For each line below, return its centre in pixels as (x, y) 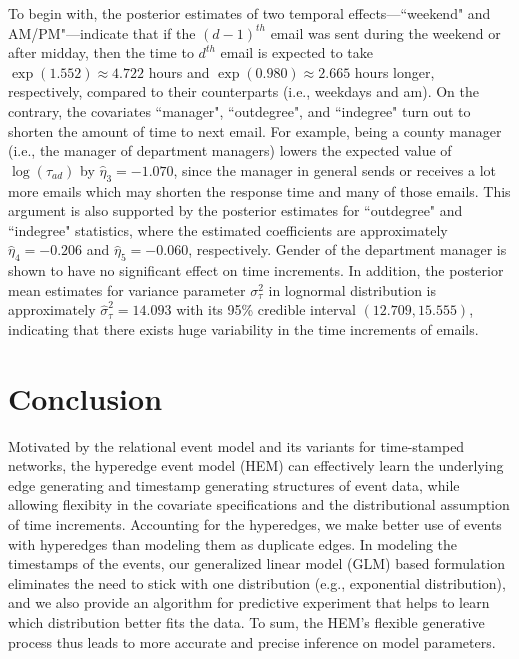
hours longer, (394, 71)
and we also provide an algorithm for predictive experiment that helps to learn (249, 602)
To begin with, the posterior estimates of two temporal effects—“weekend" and (249, 13)
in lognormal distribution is (352, 289)
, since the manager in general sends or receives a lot (334, 169)
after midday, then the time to (101, 52)
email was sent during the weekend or (385, 32)
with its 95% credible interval (266, 309)
